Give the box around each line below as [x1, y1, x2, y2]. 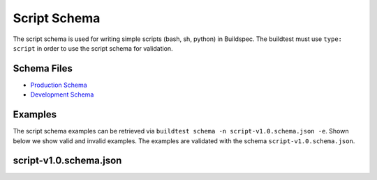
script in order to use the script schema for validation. [13, 44, 174, 52]
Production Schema [30, 81, 87, 89]
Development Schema [30, 90, 94, 99]
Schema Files [13, 63, 73, 74]
